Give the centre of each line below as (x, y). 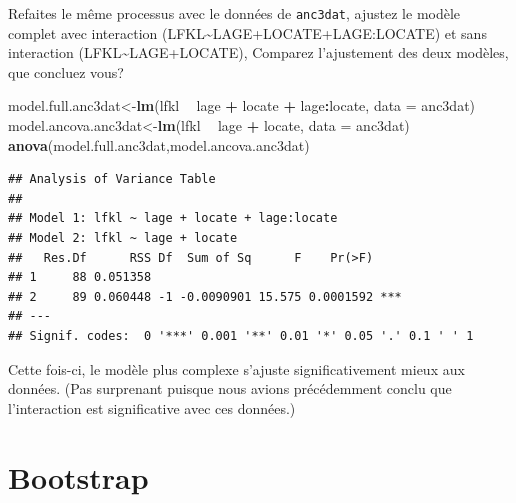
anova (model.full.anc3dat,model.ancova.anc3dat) (159, 144)
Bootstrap (78, 476)
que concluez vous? (66, 71)
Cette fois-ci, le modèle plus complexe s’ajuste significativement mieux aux (236, 368)
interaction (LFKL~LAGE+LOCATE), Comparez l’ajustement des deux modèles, (258, 52)
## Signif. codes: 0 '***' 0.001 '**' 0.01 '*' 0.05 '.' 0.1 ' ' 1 (241, 335)
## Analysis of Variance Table (112, 179)
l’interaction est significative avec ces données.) (152, 407)
